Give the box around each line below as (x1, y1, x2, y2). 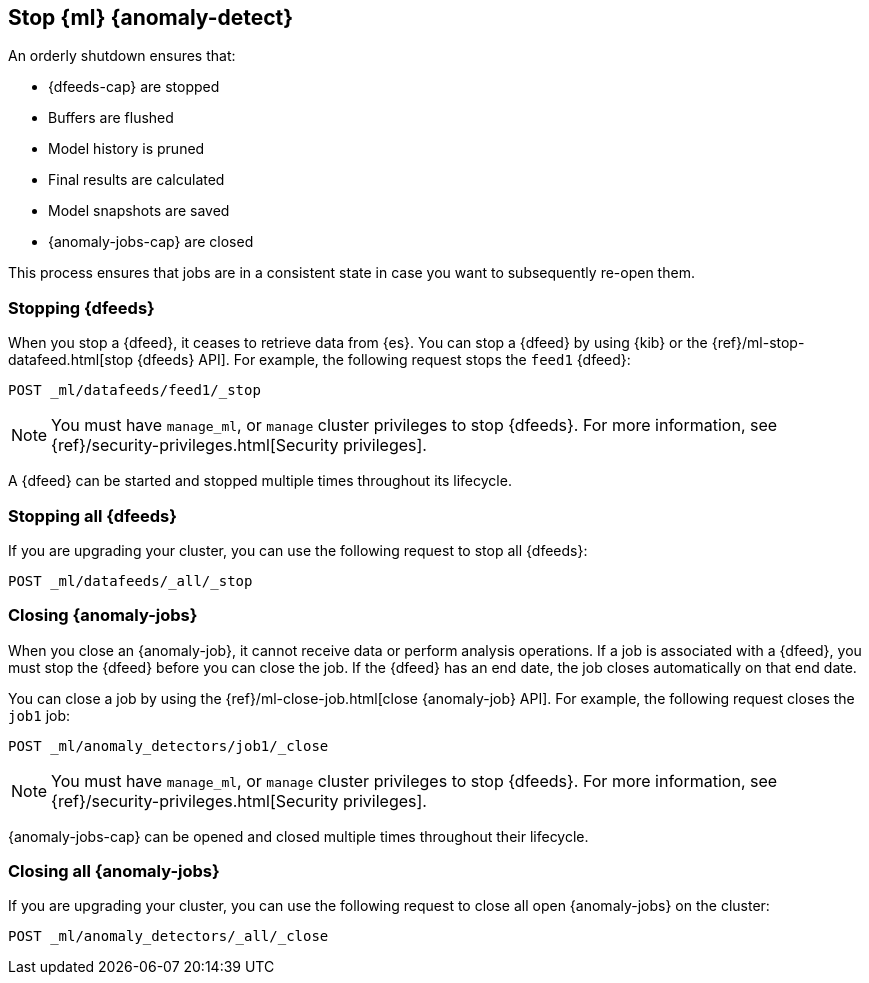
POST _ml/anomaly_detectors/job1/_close (8, 737, 329, 754)
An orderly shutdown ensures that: (8, 47, 236, 65)
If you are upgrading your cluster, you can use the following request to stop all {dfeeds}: (8, 541, 588, 559)
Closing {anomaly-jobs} (8, 605, 198, 626)
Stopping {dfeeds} (8, 297, 155, 318)
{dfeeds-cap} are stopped (48, 78, 220, 96)
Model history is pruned (48, 140, 205, 158)
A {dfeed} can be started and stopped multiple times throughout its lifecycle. (8, 472, 512, 490)
